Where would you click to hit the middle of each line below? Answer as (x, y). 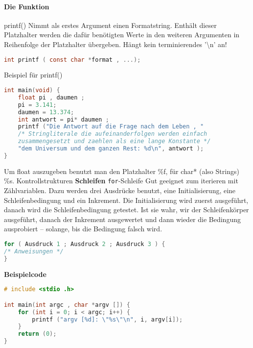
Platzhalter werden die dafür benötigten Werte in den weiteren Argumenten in (122, 35)
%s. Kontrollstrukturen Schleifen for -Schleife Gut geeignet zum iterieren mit (121, 181)
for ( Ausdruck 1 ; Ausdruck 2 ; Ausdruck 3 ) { (85, 244)
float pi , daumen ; (51, 97)
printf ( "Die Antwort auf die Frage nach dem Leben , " (111, 127)
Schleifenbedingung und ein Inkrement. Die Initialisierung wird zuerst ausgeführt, (126, 200)
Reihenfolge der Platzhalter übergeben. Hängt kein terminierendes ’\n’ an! (115, 44)
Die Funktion (27, 6)
